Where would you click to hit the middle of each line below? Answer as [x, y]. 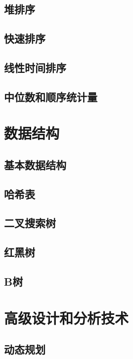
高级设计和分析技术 [66, 318]
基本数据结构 [35, 164]
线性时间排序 [35, 67]
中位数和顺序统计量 [51, 96]
